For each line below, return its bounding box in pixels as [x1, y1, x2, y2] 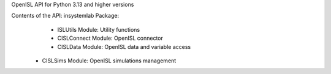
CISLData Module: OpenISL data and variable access [57, 43, 191, 50]
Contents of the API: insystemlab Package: [11, 12, 120, 20]
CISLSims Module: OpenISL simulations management [42, 57, 177, 64]
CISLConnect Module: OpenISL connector [57, 34, 164, 42]
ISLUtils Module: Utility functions [57, 26, 140, 33]
